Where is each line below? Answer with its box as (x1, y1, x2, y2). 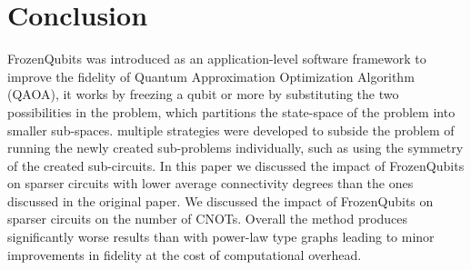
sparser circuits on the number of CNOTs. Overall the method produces (7, 209, 408, 228)
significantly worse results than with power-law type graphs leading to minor (7, 227, 435, 246)
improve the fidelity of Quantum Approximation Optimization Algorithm (7, 66, 415, 85)
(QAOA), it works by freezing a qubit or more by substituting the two (7, 85, 399, 104)
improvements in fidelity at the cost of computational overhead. (7, 245, 362, 264)
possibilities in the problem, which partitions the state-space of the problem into (7, 102, 456, 121)
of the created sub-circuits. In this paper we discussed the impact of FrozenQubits (7, 155, 465, 175)
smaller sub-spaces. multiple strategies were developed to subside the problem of (7, 120, 455, 139)
